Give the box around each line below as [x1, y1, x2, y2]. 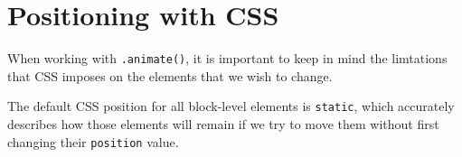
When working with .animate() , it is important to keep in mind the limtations [7, 49, 448, 68]
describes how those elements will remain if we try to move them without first [7, 115, 439, 134]
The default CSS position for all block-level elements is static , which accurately [7, 97, 455, 115]
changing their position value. [7, 132, 179, 151]
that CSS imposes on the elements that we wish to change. [7, 66, 333, 85]
